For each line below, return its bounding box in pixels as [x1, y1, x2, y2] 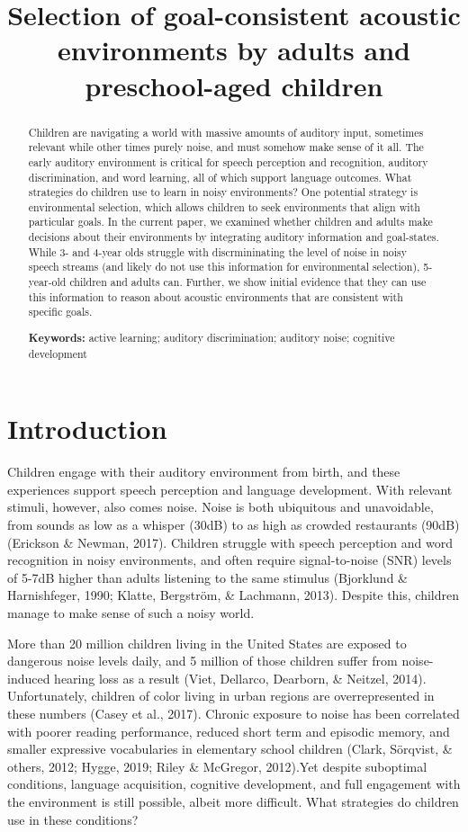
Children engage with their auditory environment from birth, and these [7, 462, 400, 481]
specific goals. [28, 304, 93, 319]
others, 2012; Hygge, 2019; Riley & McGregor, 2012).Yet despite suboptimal [7, 756, 427, 775]
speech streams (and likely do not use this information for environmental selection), [28, 259, 420, 274]
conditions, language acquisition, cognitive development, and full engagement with [7, 774, 461, 793]
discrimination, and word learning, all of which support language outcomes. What [28, 169, 412, 184]
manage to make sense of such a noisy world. [7, 603, 255, 622]
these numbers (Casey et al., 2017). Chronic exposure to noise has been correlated [7, 703, 460, 722]
